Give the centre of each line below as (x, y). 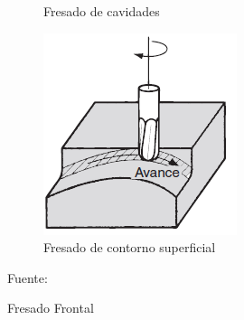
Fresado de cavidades (102, 11)
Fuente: (28, 277)
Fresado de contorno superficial (130, 247)
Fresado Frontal (51, 308)
